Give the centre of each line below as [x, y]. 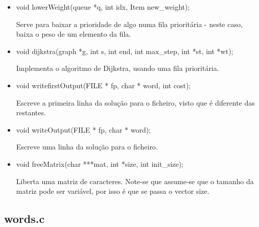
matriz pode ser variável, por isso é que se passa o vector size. [113, 191]
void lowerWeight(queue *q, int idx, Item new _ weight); [103, 7]
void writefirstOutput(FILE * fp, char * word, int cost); [103, 85]
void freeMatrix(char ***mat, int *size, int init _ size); [100, 163]
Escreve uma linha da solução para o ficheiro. [87, 147]
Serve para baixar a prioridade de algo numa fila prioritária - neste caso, [129, 24]
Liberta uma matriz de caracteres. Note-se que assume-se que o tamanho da [135, 181]
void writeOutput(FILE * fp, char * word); [84, 129]
